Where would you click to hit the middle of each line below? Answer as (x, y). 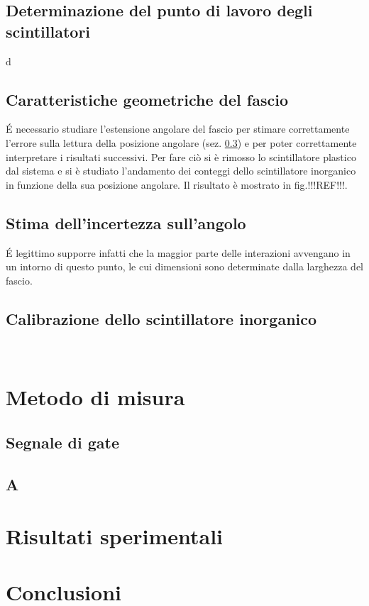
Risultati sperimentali (115, 536)
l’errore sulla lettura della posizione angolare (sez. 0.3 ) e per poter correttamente (181, 142)
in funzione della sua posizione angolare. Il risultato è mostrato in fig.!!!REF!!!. (177, 184)
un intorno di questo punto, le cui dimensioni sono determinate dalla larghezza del (184, 266)
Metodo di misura (95, 397)
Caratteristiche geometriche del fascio (147, 99)
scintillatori (48, 31)
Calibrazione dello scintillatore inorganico (161, 318)
